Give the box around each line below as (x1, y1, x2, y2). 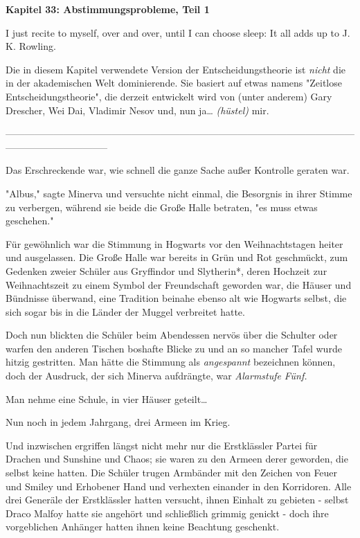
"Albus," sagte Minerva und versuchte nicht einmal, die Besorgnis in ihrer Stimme (6, 186, 352, 200)
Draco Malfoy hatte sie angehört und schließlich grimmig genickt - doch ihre (6, 505, 329, 520)
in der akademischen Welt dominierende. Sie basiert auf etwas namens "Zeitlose (6, 75, 342, 90)
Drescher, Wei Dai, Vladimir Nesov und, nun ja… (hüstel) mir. (6, 102, 269, 117)
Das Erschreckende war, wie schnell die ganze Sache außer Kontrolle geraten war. (6, 163, 350, 177)
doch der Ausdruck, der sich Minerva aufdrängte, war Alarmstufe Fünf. (6, 368, 307, 383)
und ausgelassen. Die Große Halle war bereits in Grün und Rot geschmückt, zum (6, 250, 348, 264)
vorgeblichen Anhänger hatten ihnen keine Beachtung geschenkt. (6, 519, 280, 534)
